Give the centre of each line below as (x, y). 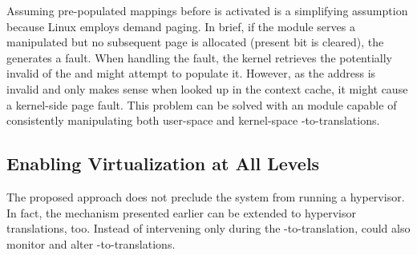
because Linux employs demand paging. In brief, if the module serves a (181, 26)
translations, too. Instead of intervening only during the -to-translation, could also (208, 228)
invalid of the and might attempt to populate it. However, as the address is (191, 73)
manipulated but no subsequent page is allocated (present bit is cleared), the (195, 42)
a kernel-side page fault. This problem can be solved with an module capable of (202, 104)
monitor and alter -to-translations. (91, 243)
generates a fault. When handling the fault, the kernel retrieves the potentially (200, 57)
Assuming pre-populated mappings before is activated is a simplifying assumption (207, 10)
